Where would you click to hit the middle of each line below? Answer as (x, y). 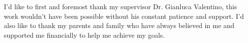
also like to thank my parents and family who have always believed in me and (119, 25)
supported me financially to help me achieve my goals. (84, 35)
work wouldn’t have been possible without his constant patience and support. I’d (124, 16)
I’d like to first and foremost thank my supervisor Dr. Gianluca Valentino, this (121, 6)
